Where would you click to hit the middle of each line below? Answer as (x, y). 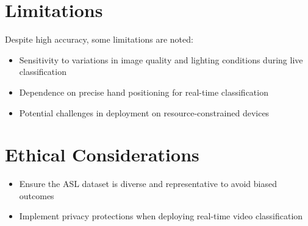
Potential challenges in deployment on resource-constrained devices (144, 112)
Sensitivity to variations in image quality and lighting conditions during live (161, 59)
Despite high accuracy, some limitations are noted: (99, 39)
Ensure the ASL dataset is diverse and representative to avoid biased (148, 184)
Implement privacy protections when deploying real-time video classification (161, 216)
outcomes (37, 195)
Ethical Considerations (102, 154)
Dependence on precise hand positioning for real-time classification (144, 92)
